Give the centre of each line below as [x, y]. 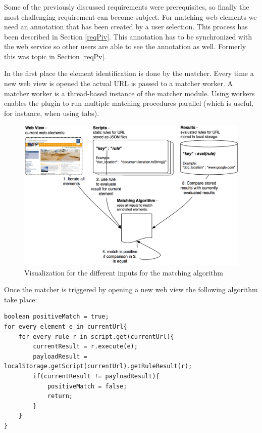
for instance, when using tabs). [52, 113]
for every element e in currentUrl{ [66, 327]
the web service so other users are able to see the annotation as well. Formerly [125, 46]
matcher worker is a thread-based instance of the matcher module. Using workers [129, 93]
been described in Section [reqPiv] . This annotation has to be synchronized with [128, 36]
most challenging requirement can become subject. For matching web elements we [130, 16]
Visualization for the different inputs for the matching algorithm [124, 272]
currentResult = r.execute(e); [85, 347]
